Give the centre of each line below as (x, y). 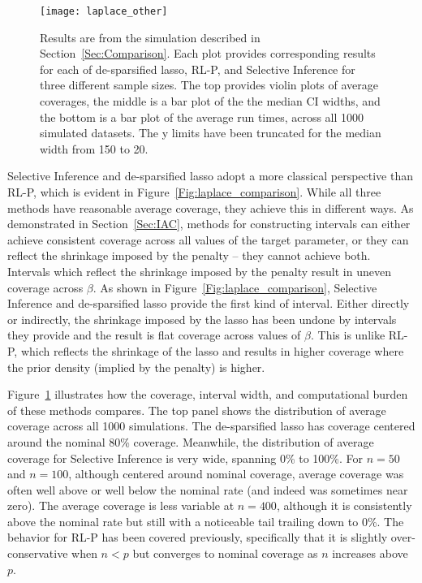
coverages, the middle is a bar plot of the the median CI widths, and (210, 101)
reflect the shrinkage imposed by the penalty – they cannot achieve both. (189, 255)
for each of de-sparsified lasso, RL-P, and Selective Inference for (198, 69)
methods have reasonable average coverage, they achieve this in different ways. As (211, 207)
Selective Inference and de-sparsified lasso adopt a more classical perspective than (210, 176)
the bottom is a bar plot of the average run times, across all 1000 (202, 117)
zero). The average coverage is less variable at (121, 505)
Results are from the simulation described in (150, 37)
